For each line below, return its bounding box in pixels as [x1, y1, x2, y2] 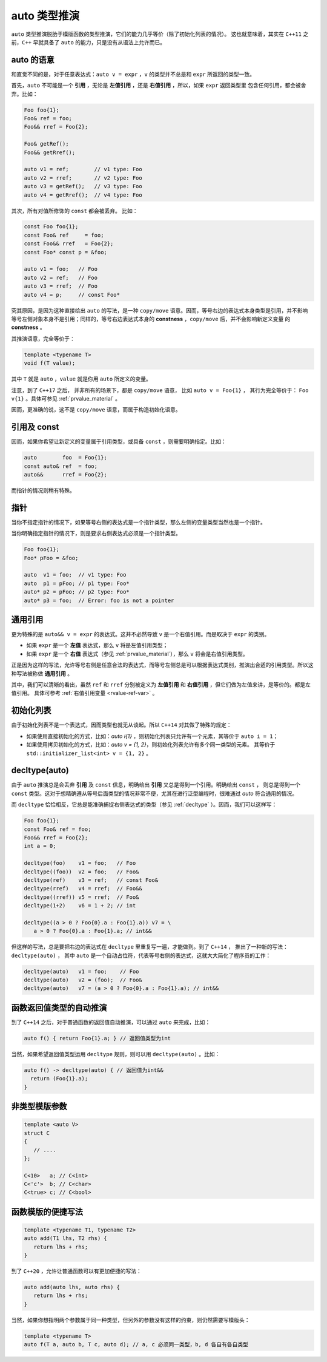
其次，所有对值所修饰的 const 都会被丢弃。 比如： [11, 207, 138, 214]
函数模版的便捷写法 [11, 1207, 83, 1217]
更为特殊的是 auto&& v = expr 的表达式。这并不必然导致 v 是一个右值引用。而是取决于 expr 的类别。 [11, 631, 270, 638]
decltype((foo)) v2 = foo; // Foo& [24, 868, 139, 875]
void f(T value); [24, 360, 76, 367]
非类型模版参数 [11, 1102, 67, 1112]
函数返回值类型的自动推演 [11, 1002, 107, 1013]
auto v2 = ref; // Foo [24, 274, 98, 281]
